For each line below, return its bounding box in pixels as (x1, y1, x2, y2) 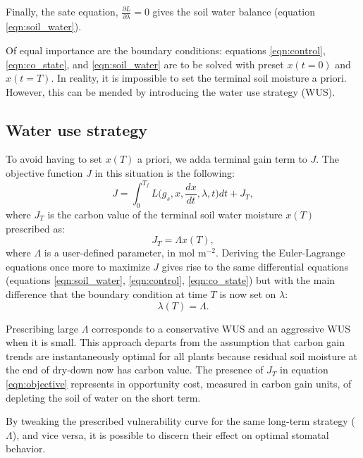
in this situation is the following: (94, 166, 235, 180)
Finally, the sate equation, (6, 4, 118, 18)
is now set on (219, 286, 276, 301)
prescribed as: (6, 221, 65, 235)
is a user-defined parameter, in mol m (44, 245, 207, 260)
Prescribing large (6, 321, 79, 335)
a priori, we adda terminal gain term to (137, 151, 307, 166)
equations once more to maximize (6, 259, 150, 273)
